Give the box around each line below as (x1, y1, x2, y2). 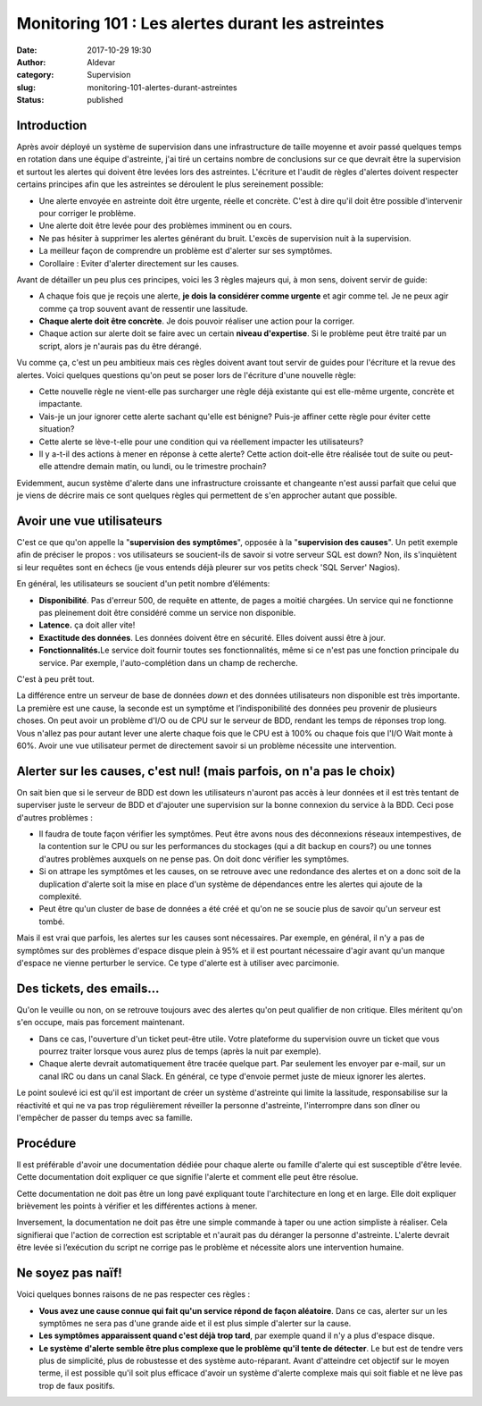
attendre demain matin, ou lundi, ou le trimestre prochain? (54, 461, 267, 472)
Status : (16, 95, 45, 105)
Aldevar (87, 56, 116, 67)
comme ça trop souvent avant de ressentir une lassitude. (38, 303, 249, 314)
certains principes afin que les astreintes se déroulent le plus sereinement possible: (16, 179, 324, 189)
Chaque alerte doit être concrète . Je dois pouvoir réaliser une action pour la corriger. (38, 316, 355, 326)
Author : (16, 56, 46, 67)
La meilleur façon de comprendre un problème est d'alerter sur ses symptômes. (38, 246, 333, 257)
